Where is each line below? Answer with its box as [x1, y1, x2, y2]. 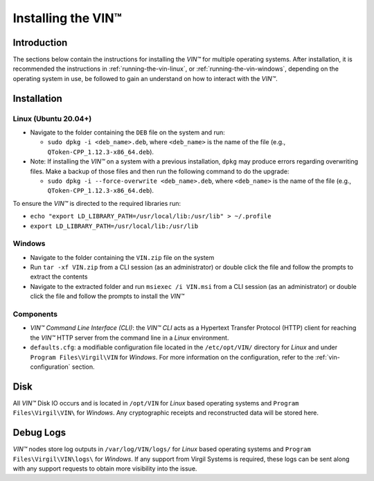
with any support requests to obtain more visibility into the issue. [12, 464, 197, 473]
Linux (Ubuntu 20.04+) [12, 114, 92, 123]
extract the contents [30, 272, 88, 281]
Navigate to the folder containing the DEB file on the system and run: [30, 128, 225, 137]
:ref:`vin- [315, 353, 341, 361]
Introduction [12, 37, 68, 49]
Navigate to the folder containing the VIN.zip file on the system [30, 253, 215, 261]
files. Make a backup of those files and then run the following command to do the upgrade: [30, 167, 290, 175]
